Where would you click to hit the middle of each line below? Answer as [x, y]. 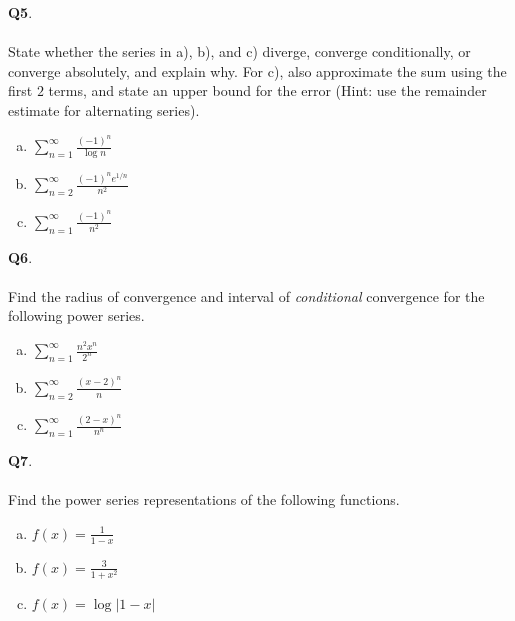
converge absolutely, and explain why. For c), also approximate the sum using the [257, 70]
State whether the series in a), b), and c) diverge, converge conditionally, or [239, 51]
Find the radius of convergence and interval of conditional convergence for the [246, 295]
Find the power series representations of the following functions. [204, 499]
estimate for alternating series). [104, 109]
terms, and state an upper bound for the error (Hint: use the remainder [267, 90]
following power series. [76, 315]
